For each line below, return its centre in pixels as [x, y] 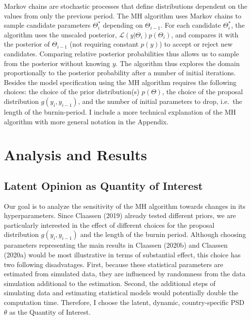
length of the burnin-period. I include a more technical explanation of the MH [120, 111]
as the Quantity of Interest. [50, 312]
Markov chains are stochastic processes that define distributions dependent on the [126, 6]
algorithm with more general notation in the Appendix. [86, 121]
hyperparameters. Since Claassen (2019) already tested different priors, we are [120, 215]
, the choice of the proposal [203, 92]
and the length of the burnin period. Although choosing [163, 234]
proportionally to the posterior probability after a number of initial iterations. [120, 73]
